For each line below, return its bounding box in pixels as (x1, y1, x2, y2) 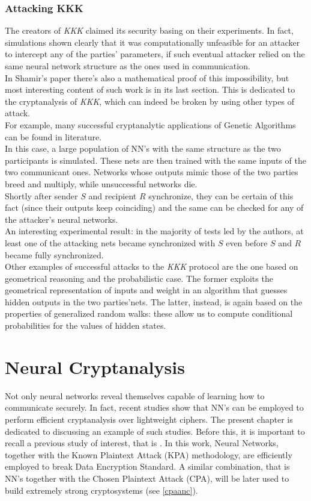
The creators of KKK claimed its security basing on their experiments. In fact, (5, 24, 294, 37)
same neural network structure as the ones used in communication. (5, 60, 250, 72)
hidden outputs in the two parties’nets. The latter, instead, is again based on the (5, 295, 303, 308)
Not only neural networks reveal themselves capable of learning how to (5, 389, 265, 402)
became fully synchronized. (5, 248, 104, 261)
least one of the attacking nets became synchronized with (5, 236, 216, 249)
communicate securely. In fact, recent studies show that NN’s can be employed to (5, 401, 304, 414)
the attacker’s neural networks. (5, 213, 118, 225)
